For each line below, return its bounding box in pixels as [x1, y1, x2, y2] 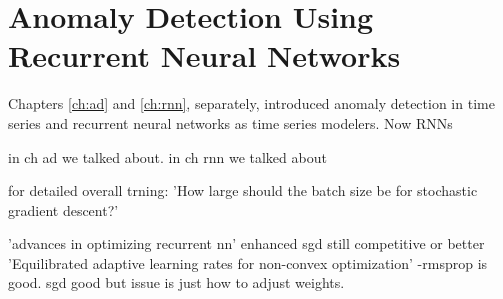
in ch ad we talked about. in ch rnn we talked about [8, 146, 327, 167]
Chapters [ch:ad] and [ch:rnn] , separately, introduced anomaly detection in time [8, 93, 495, 114]
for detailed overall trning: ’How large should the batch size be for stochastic [8, 180, 478, 201]
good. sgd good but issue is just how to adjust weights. [8, 272, 345, 293]
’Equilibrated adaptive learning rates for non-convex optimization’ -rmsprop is [8, 252, 488, 273]
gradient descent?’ [8, 199, 119, 220]
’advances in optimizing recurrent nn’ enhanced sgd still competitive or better [8, 233, 485, 254]
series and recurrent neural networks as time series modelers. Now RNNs [8, 112, 453, 133]
